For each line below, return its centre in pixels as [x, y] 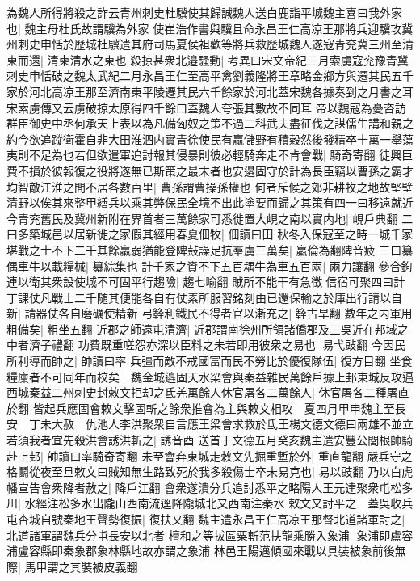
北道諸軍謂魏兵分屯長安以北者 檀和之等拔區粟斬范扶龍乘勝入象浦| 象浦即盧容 [210, 535]
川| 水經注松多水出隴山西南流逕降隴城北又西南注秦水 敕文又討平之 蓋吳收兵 [210, 503]
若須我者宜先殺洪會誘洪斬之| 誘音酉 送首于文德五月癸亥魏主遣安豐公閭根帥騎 [210, 440]
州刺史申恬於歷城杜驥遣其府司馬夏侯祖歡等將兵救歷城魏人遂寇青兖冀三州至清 [210, 44]
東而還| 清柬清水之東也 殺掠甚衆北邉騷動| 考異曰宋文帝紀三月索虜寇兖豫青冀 [208, 59]
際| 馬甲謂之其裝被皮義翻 [72, 566]
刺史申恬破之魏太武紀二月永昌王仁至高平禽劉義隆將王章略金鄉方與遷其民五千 [210, 76]
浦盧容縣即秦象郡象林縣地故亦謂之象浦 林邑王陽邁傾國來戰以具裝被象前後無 [206, 551]
